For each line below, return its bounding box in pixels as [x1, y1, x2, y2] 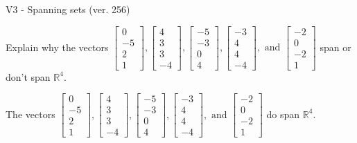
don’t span [6, 69, 51, 84]
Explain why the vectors [6, 39, 109, 54]
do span [266, 106, 300, 121]
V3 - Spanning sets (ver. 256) [6, 2, 130, 16]
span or [320, 39, 351, 54]
